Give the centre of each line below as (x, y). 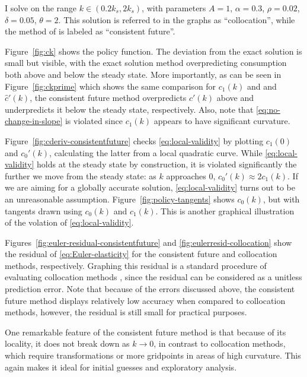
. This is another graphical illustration (225, 210)
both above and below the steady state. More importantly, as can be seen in (143, 74)
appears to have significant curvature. (222, 121)
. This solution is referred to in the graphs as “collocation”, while (177, 19)
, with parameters (174, 8)
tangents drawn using (44, 210)
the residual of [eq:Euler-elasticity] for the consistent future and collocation (141, 254)
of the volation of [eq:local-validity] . (69, 222)
